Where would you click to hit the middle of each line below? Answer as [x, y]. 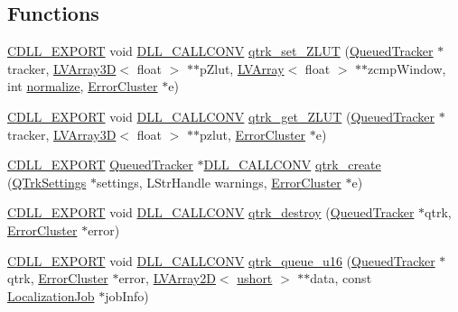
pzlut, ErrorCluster [252, 134]
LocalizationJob [51, 295]
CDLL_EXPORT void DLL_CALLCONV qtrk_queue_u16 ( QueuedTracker [221, 260]
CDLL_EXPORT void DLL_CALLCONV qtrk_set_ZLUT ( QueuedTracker [220, 51]
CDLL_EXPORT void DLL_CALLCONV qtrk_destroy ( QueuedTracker [211, 212]
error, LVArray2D [167, 278]
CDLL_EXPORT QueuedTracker [100, 165]
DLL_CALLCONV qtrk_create [292, 165]
